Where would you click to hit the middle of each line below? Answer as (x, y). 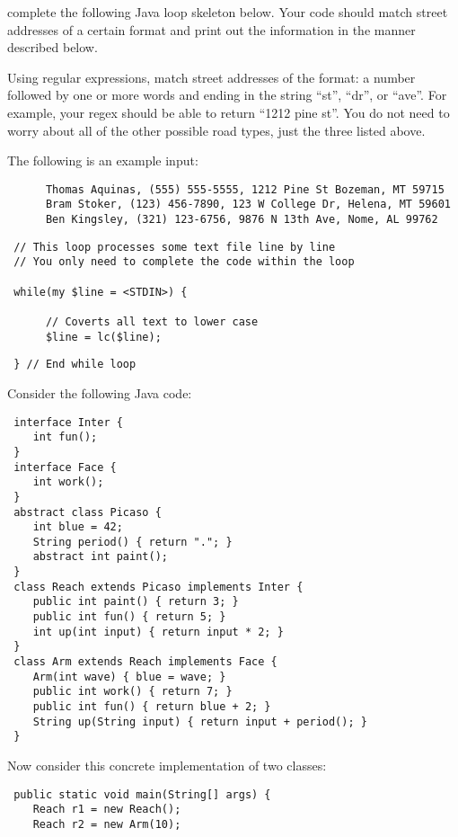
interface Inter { (68, 422)
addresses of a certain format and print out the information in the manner (211, 29)
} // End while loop (75, 365)
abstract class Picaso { (88, 512)
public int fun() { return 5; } (129, 617)
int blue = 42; (78, 527)
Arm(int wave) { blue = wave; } (129, 677)
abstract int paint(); (100, 557)
